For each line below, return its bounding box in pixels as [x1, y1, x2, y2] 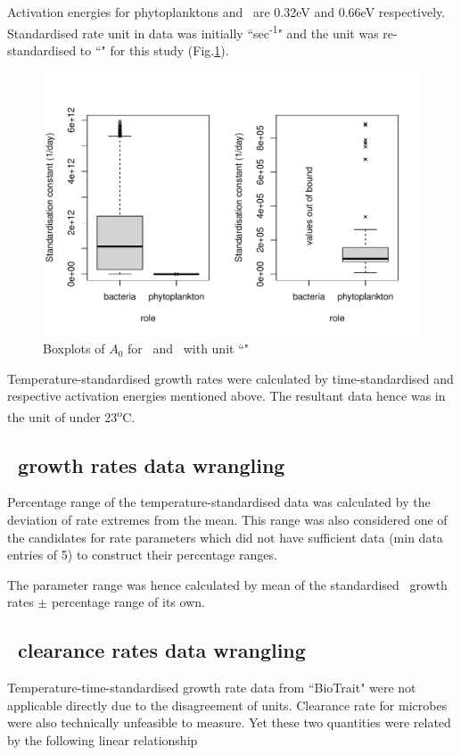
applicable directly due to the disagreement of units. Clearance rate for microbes [7, 695, 448, 714]
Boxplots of [43, 339, 105, 358]
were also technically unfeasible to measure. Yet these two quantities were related [7, 713, 451, 732]
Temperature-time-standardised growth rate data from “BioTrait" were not [7, 678, 416, 697]
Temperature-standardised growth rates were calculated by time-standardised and [7, 369, 454, 387]
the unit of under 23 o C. [7, 404, 136, 426]
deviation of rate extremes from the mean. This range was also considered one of [7, 510, 448, 528]
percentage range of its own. [51, 593, 205, 611]
